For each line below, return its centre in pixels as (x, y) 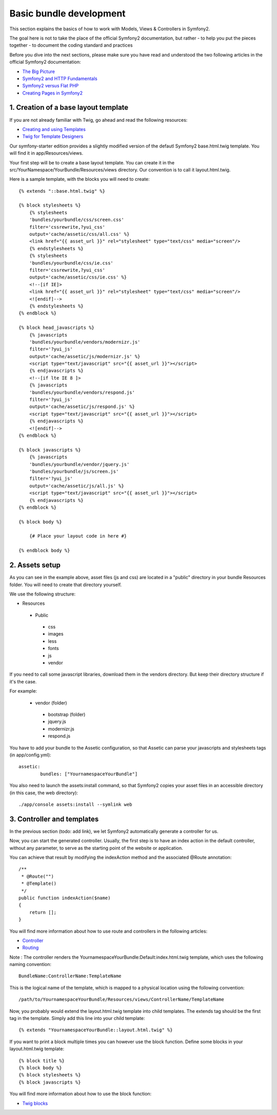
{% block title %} (42, 1061)
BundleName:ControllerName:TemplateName (70, 976)
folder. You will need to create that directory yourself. (66, 584)
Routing (31, 947)
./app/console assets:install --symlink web (76, 804)
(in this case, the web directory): (44, 793)
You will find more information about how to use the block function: (81, 1094)
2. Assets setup (35, 565)
